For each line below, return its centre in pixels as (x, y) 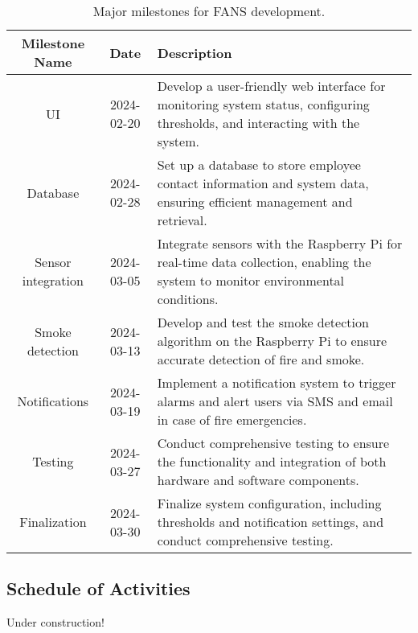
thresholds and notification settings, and (270, 522)
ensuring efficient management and (255, 201)
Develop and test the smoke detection (263, 322)
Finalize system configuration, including (269, 503)
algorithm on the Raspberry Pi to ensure (272, 341)
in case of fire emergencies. (232, 419)
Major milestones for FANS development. (209, 11)
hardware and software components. (258, 480)
